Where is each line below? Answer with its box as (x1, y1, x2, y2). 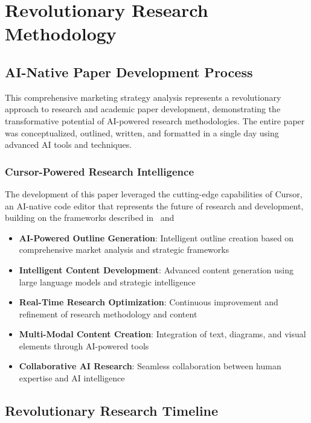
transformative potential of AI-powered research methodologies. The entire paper (5, 114, 305, 127)
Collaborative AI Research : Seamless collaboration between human (19, 360, 281, 372)
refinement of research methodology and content (19, 307, 197, 320)
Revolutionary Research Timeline (5, 401, 219, 420)
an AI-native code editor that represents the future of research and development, (5, 199, 304, 212)
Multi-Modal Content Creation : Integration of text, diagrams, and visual (19, 328, 306, 340)
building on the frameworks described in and (5, 211, 175, 224)
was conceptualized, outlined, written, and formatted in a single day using (5, 126, 279, 139)
